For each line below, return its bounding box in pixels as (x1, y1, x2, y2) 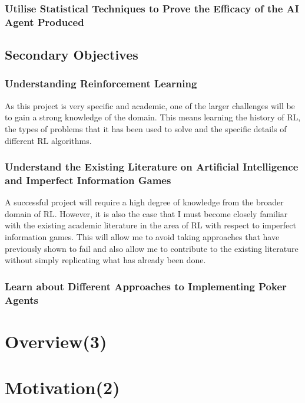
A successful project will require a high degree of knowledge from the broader (5, 196, 284, 208)
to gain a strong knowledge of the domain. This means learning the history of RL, (5, 111, 301, 123)
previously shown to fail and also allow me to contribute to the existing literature (5, 242, 299, 254)
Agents (5, 292, 38, 307)
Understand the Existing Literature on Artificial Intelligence (5, 159, 299, 174)
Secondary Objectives (5, 45, 138, 64)
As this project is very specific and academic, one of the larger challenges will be (5, 99, 295, 112)
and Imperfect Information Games (5, 172, 171, 187)
